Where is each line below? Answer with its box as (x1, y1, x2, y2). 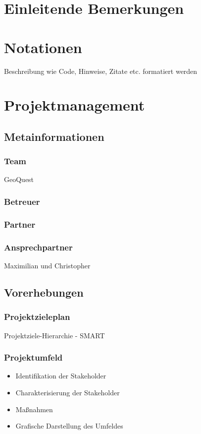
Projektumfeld (4, 351, 63, 364)
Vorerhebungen (4, 284, 84, 300)
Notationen (4, 37, 82, 57)
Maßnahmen (15, 404, 53, 414)
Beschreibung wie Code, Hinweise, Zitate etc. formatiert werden (4, 65, 198, 76)
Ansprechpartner (4, 241, 73, 253)
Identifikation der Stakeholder (15, 371, 106, 381)
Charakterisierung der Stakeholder (15, 387, 120, 397)
